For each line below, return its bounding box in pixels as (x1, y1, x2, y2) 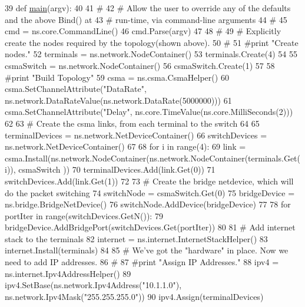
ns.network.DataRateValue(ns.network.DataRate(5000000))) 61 (5, 94, 232, 106)
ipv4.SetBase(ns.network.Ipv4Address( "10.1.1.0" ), (5, 279, 182, 291)
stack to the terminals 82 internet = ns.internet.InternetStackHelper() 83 (5, 232, 268, 245)
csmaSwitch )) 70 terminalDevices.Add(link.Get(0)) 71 (18, 163, 216, 176)
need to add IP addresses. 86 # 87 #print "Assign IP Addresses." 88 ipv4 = (5, 256, 279, 268)
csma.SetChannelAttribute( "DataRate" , (5, 82, 147, 95)
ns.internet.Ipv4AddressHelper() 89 (5, 267, 131, 279)
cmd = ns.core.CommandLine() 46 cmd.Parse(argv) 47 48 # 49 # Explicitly (5, 25, 281, 37)
